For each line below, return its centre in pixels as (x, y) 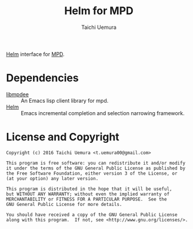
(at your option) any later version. (52, 178)
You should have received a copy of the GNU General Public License (92, 215)
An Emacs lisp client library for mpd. (65, 100)
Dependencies (42, 78)
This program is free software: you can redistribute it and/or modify (96, 163)
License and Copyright (63, 137)
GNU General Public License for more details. (64, 204)
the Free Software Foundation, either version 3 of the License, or (92, 173)
